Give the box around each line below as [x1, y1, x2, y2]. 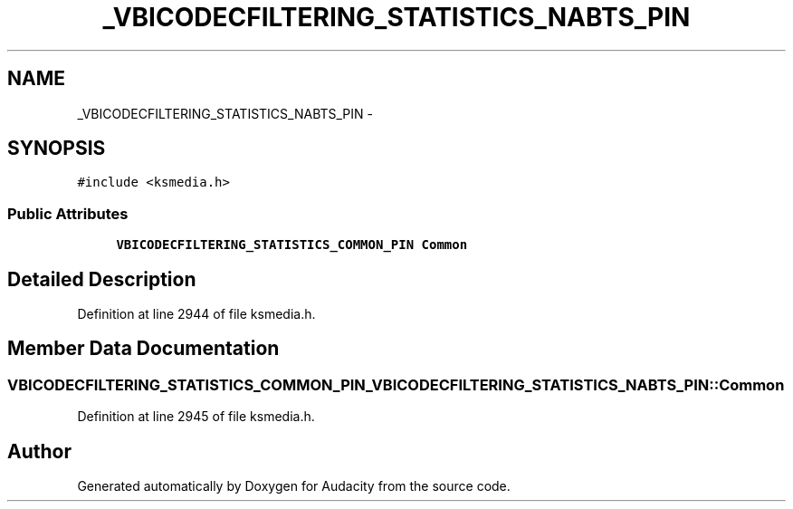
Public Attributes [7, 204, 129, 223]
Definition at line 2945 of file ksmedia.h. [77, 408, 315, 425]
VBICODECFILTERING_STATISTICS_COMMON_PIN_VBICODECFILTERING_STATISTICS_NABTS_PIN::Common [7, 375, 785, 394]
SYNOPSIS [7, 137, 106, 160]
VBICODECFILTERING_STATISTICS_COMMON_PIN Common [116, 237, 468, 253]
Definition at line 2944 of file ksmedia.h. [77, 306, 316, 322]
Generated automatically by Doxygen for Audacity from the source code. [77, 478, 511, 495]
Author [7, 439, 72, 463]
